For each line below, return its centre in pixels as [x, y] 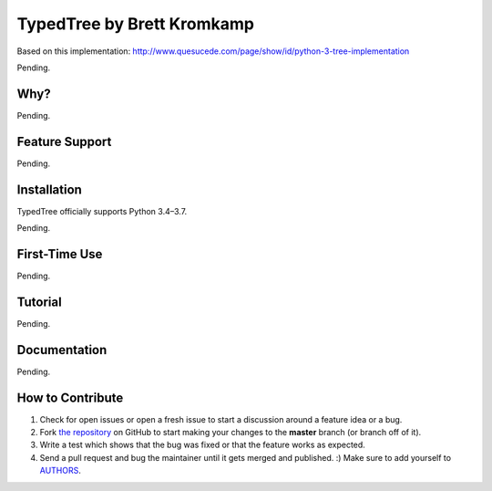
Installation [49, 189]
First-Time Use [60, 254]
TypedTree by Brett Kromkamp [136, 24]
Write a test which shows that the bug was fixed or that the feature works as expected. [203, 445]
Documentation [62, 350]
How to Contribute [70, 397]
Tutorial [40, 302]
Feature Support [64, 141]
